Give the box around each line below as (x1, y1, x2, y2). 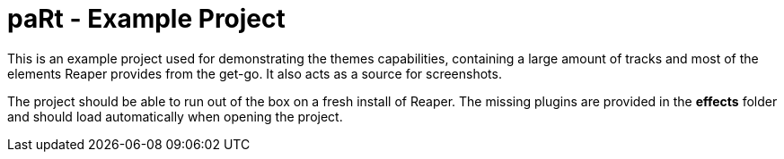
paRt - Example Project (7, 4, 286, 34)
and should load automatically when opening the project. (7, 108, 343, 124)
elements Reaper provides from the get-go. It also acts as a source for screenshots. (7, 65, 502, 81)
